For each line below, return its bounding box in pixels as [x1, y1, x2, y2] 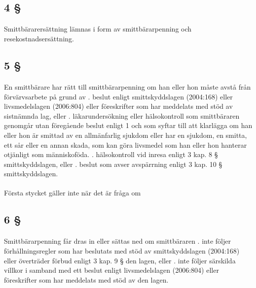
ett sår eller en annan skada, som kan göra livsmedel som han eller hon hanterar [4, 139, 247, 150]
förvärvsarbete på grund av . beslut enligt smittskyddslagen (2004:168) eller [4, 91, 233, 101]
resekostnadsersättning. [4, 33, 74, 43]
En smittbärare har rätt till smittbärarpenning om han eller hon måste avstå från [4, 81, 251, 92]
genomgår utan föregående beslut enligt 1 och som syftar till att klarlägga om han [4, 120, 253, 130]
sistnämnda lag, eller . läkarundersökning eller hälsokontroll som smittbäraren [4, 110, 240, 121]
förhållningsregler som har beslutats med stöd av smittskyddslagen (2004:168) [4, 246, 240, 256]
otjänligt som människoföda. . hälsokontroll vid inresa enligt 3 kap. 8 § [4, 149, 218, 160]
